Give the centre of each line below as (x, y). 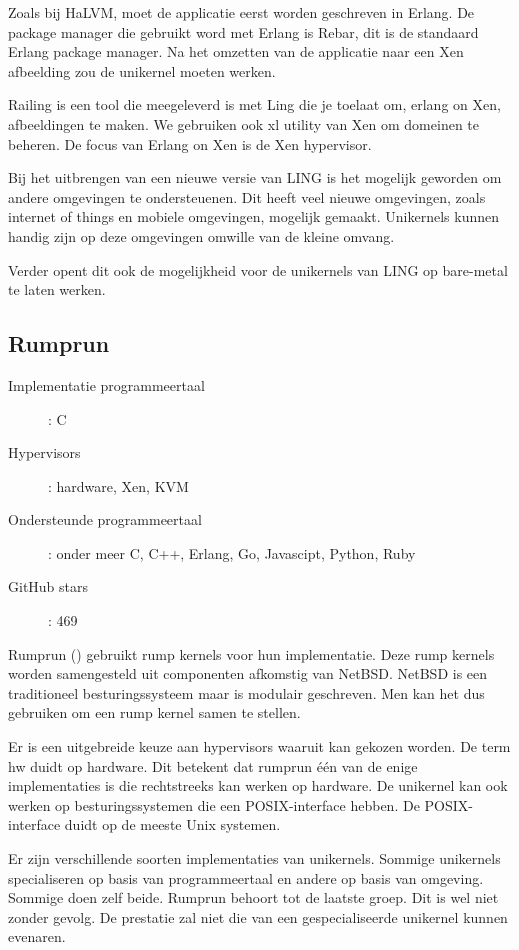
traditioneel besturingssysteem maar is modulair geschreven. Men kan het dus (246, 692)
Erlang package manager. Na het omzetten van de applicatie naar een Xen (236, 51)
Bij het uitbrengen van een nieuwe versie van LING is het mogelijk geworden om (255, 177)
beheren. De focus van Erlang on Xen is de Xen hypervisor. (190, 143)
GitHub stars (48, 586)
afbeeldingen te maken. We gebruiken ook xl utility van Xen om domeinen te (243, 123)
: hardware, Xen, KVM (118, 485)
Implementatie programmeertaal (106, 384)
